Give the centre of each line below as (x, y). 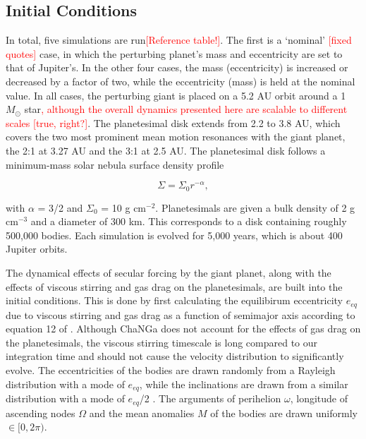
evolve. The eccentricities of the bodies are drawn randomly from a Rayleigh (171, 370)
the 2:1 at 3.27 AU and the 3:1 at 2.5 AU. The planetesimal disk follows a (166, 150)
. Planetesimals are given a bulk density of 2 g (255, 207)
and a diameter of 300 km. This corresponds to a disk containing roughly (189, 221)
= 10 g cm (124, 207)
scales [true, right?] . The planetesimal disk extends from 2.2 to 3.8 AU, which (173, 122)
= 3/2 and (60, 207)
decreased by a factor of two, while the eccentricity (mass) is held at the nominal (181, 81)
